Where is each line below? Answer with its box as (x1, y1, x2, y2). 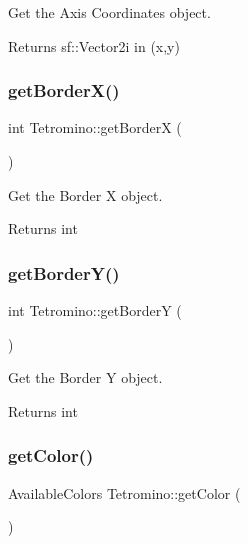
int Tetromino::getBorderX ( (8, 117, 182, 138)
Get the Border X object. (8, 184, 163, 205)
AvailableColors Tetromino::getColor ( (8, 482, 241, 503)
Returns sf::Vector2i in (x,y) (8, 35, 180, 56)
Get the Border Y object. (8, 367, 163, 388)
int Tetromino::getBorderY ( (8, 300, 182, 320)
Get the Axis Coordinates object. (8, 2, 211, 22)
